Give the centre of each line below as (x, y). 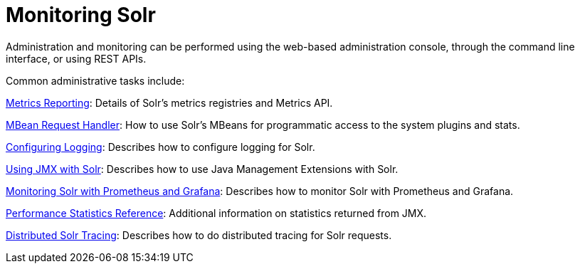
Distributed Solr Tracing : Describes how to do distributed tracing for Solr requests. (199, 235)
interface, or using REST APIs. (76, 58)
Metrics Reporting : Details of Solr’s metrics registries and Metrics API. (169, 102)
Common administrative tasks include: (95, 80)
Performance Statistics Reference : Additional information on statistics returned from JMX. (216, 213)
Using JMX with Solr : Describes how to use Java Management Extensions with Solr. (202, 169)
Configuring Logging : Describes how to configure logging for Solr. (160, 147)
